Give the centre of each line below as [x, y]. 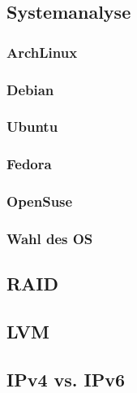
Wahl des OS [50, 238]
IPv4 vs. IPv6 [66, 379]
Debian [30, 89]
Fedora [29, 164]
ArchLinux [42, 52]
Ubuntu [32, 127]
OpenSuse [40, 201]
